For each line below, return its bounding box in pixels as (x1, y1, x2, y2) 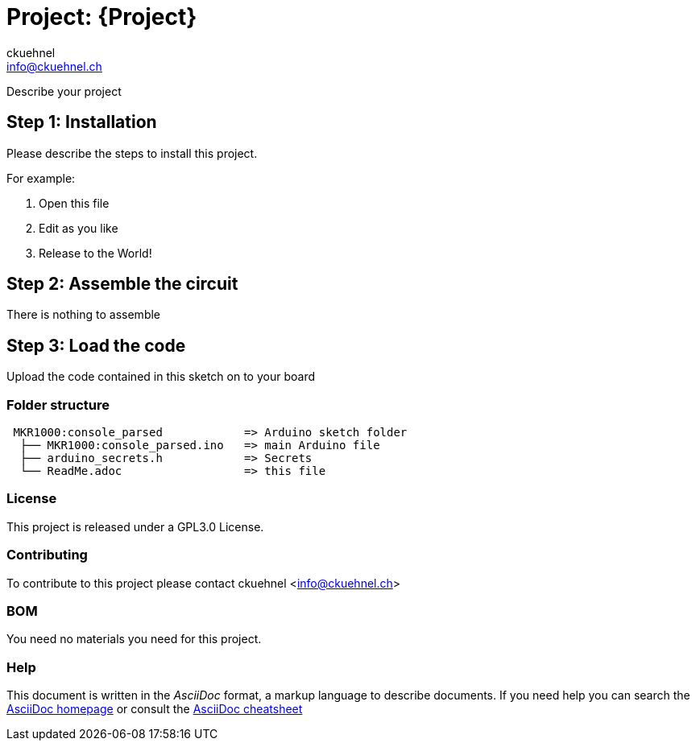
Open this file (39, 196, 110, 210)
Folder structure (6, 396, 110, 413)
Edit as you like (39, 221, 118, 235)
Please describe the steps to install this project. (6, 146, 258, 160)
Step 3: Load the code (6, 335, 186, 356)
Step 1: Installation (6, 112, 157, 133)
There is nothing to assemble (6, 307, 161, 322)
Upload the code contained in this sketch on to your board (6, 369, 315, 384)
